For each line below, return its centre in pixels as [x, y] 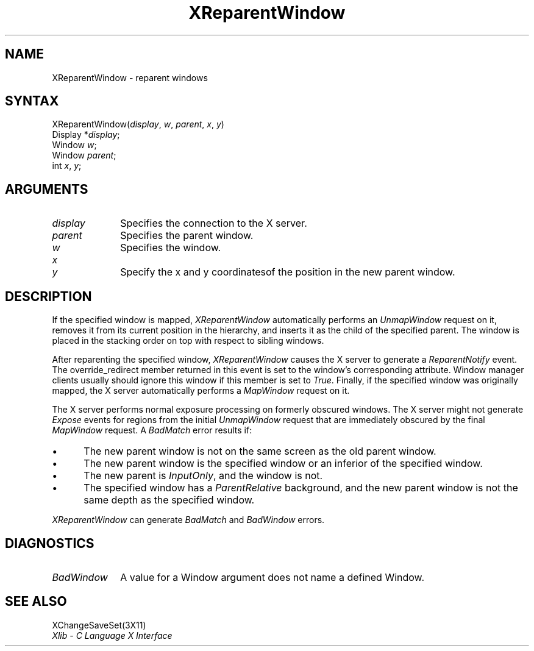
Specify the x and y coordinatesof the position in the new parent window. [288, 272]
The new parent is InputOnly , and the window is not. [203, 476]
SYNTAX [32, 101]
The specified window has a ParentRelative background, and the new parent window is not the [301, 488]
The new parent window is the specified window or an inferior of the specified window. [283, 464]
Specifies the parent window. [187, 236]
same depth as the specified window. [169, 500]
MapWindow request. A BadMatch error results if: [152, 430]
